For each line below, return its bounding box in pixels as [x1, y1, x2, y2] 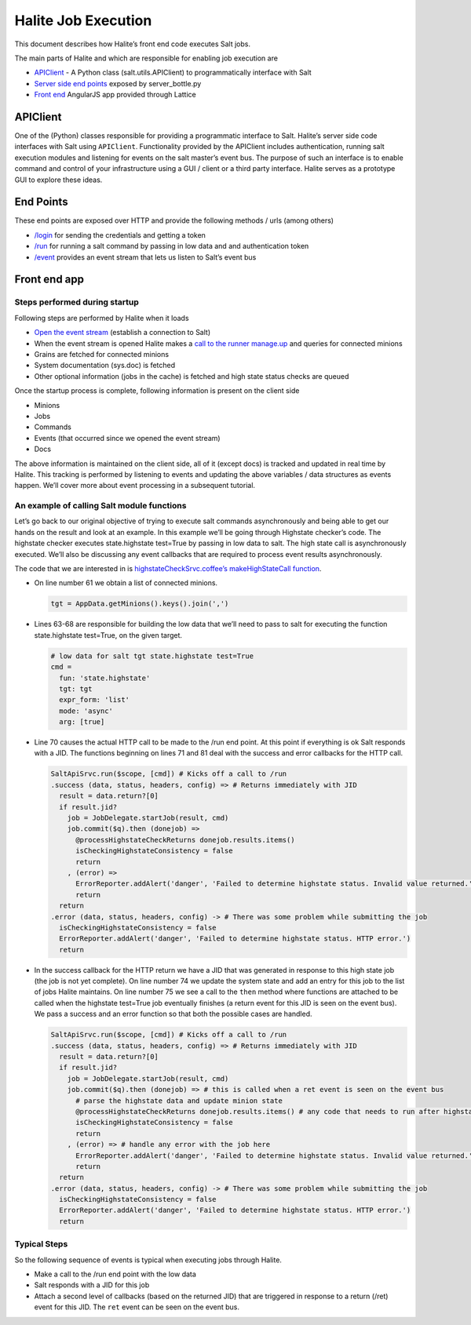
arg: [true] [59, 718, 105, 726]
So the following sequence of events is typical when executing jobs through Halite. [14, 1255, 283, 1265]
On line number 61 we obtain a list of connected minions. [34, 578, 218, 588]
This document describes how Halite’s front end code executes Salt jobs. [14, 39, 251, 49]
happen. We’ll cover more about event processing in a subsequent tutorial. [14, 481, 255, 490]
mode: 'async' [59, 706, 114, 715]
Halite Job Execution [14, 12, 152, 29]
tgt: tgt [59, 684, 93, 693]
